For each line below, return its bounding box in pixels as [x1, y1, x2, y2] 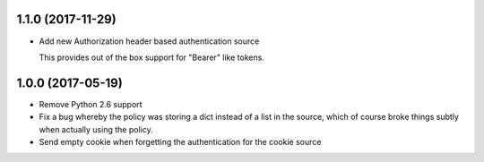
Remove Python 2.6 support [39, 98, 143, 109]
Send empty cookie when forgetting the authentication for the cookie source [39, 136, 322, 147]
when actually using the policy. [39, 124, 153, 134]
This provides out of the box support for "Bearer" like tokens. [39, 52, 264, 63]
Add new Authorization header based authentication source [39, 36, 260, 47]
